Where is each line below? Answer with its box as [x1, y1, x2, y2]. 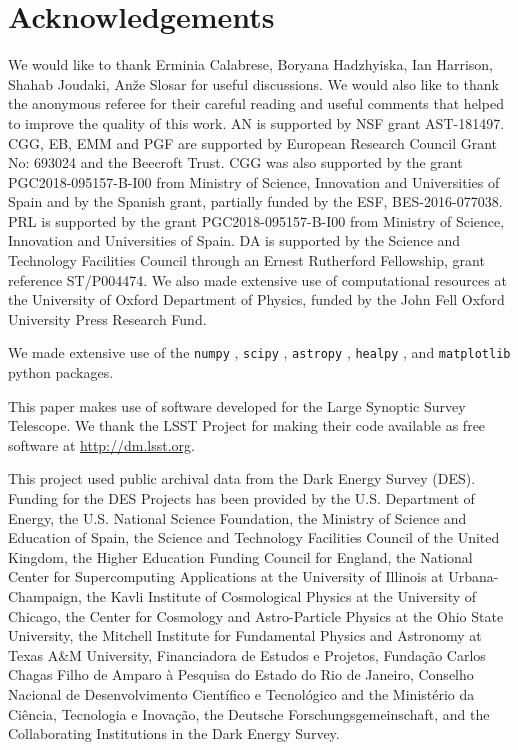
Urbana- [448, 566, 499, 587]
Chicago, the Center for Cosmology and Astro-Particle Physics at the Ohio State [8, 605, 504, 626]
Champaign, [8, 586, 82, 607]
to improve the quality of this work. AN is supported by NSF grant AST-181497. [8, 112, 505, 133]
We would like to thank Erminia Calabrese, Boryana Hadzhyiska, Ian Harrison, [8, 54, 494, 75]
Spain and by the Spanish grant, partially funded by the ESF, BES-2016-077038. [8, 191, 503, 212]
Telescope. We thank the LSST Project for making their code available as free [8, 415, 486, 436]
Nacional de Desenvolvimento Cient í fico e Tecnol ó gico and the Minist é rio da [8, 684, 475, 704]
